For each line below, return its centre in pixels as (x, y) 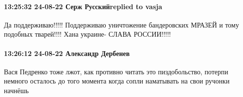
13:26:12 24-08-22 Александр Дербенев (67, 53)
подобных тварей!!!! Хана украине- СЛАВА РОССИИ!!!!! (88, 34)
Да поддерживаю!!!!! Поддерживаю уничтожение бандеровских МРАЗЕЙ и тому (121, 24)
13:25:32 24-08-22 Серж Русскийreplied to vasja (83, 6)
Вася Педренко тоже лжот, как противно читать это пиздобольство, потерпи (116, 71)
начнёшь (16, 90)
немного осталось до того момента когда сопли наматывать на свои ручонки (117, 81)
